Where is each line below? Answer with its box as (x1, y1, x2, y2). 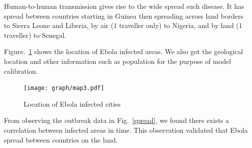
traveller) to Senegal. (4, 30, 67, 40)
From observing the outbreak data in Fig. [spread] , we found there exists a (4, 115, 229, 125)
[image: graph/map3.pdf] (24, 85, 104, 92)
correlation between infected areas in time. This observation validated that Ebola (4, 125, 248, 135)
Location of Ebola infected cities (24, 98, 121, 109)
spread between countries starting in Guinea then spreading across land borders (4, 10, 244, 21)
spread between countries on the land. (4, 134, 118, 145)
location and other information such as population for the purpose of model (4, 56, 231, 66)
